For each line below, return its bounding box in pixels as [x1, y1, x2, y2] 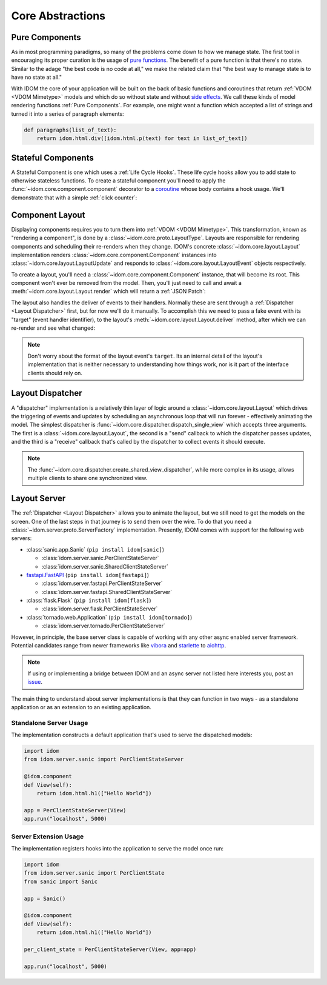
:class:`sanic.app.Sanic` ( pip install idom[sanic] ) [26, 546, 165, 553]
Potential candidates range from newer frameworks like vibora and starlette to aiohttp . [11, 642, 226, 649]
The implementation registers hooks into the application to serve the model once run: [11, 844, 224, 852]
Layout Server [11, 493, 66, 504]
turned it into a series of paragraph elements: [11, 110, 124, 118]
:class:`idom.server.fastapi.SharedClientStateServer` [41, 588, 173, 595]
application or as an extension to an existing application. [11, 703, 151, 710]
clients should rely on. [27, 369, 83, 376]
